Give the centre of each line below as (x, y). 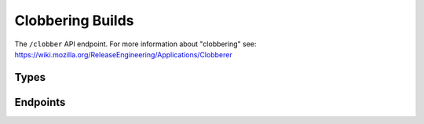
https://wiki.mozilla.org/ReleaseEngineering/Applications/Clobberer (123, 54)
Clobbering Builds (74, 20)
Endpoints (40, 102)
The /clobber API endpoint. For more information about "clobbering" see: (135, 44)
